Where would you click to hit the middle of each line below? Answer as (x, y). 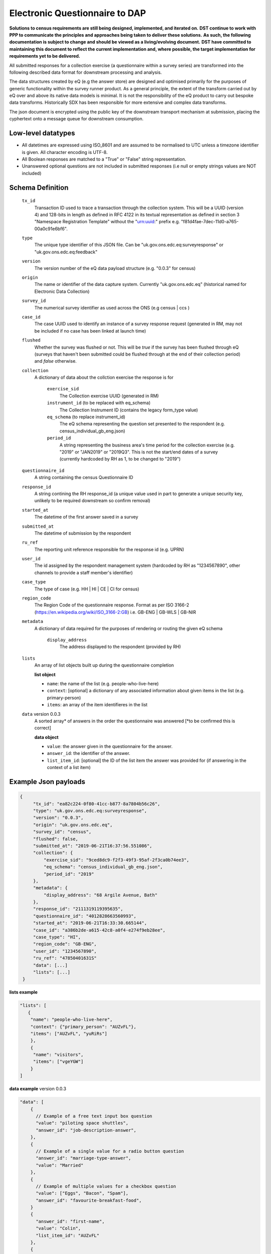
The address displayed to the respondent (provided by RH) (120, 647)
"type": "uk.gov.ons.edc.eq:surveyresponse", (90, 811)
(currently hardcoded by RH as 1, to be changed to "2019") (120, 459)
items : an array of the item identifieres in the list (97, 705)
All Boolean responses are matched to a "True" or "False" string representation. (104, 159)
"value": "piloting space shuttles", (82, 1123)
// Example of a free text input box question (94, 1116)
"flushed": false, (56, 839)
